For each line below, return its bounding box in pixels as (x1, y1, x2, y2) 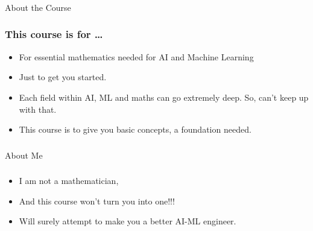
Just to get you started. (19, 71, 107, 83)
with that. (19, 103, 57, 115)
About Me (5, 148, 43, 161)
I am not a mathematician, (19, 174, 119, 187)
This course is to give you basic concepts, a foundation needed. (19, 123, 251, 136)
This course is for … (5, 27, 103, 42)
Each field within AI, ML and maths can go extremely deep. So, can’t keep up (19, 90, 309, 103)
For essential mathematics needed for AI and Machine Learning (19, 50, 254, 63)
